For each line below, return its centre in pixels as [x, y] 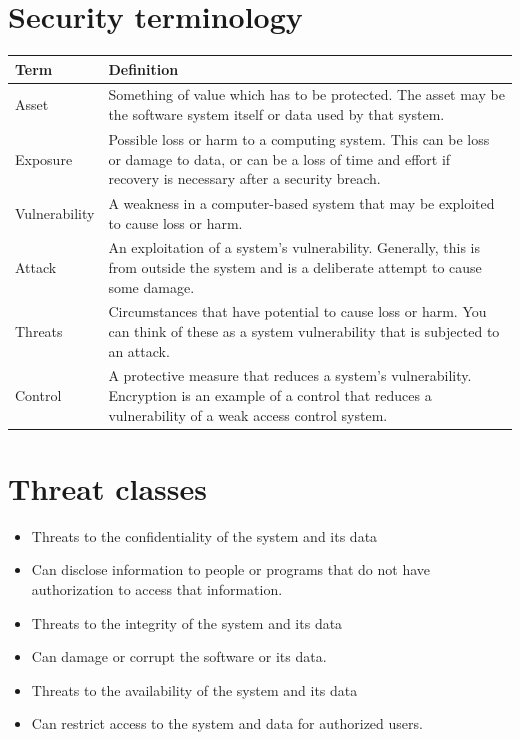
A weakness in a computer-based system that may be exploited [301, 202]
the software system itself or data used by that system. [276, 114]
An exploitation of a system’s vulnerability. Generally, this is [294, 247]
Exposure [44, 158]
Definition [143, 68]
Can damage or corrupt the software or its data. [179, 656]
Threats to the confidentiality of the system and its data [204, 535]
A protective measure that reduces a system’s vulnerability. [290, 375]
